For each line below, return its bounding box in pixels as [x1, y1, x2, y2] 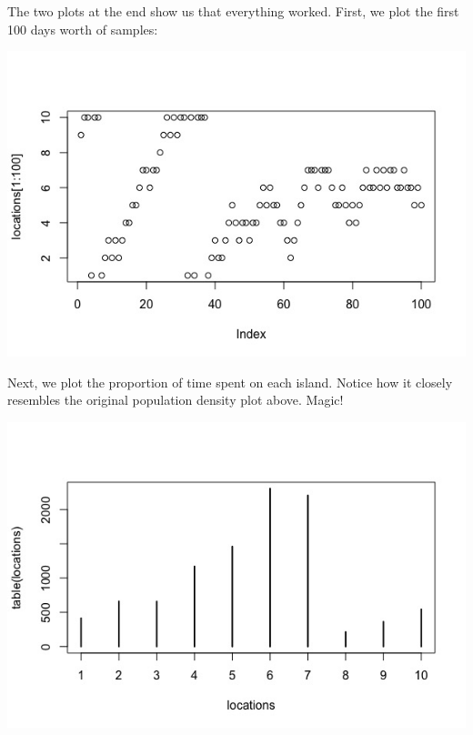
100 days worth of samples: [7, 19, 158, 38]
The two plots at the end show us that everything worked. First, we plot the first [7, 2, 459, 20]
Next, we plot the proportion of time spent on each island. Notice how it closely [7, 372, 453, 391]
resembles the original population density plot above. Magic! [7, 390, 344, 409]
